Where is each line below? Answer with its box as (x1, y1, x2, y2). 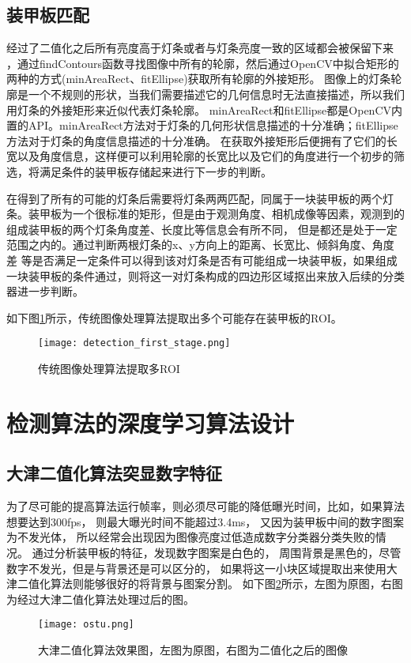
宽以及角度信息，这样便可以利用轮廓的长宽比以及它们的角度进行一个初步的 (6, 148, 394, 164)
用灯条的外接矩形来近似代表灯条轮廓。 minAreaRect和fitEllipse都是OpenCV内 (6, 101, 403, 118)
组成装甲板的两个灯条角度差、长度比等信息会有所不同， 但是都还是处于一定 (6, 220, 398, 237)
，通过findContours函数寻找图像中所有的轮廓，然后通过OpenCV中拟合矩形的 (6, 55, 399, 71)
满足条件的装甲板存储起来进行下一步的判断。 (39, 163, 272, 179)
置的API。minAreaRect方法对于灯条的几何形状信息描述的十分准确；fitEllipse (6, 117, 398, 134)
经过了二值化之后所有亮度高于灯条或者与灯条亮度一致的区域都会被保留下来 (6, 40, 394, 56)
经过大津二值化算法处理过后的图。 (17, 590, 194, 607)
